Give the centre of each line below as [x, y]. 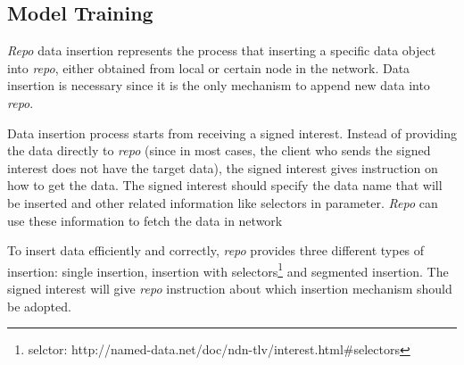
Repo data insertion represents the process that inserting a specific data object [222, 50]
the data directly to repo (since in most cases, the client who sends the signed [219, 150]
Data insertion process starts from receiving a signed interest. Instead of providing [232, 133]
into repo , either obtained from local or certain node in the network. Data [209, 67]
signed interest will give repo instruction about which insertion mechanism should [230, 288]
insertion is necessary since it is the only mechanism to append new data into [219, 85]
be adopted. [39, 306]
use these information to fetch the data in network [145, 220]
